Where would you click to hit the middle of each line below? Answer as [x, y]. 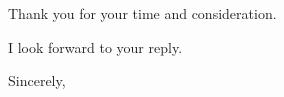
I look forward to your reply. [95, 46]
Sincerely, [37, 80]
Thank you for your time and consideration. [142, 13]
